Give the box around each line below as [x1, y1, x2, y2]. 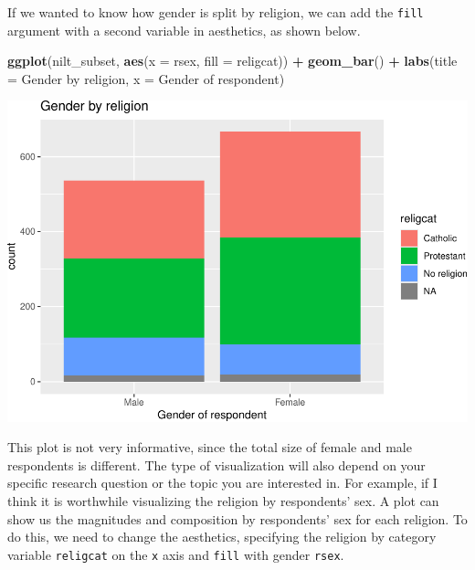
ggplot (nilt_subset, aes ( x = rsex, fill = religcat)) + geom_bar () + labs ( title [7, 51, 458, 70]
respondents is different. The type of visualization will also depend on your [7, 455, 426, 474]
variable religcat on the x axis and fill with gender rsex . [7, 544, 344, 564]
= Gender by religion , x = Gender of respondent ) [7, 69, 285, 88]
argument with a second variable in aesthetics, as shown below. [7, 20, 361, 39]
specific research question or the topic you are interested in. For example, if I [7, 473, 438, 492]
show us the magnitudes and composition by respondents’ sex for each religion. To [7, 509, 468, 528]
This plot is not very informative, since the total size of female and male [7, 438, 412, 457]
